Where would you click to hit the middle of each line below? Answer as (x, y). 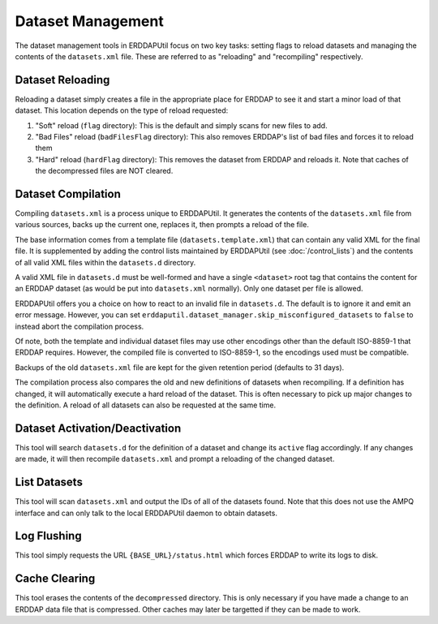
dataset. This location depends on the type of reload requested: (122, 110)
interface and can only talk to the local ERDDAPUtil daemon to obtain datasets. (146, 513)
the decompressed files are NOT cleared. (104, 171)
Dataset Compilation (68, 194)
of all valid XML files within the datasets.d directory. (105, 262)
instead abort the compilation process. (79, 326)
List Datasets (49, 482)
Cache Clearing (55, 579)
